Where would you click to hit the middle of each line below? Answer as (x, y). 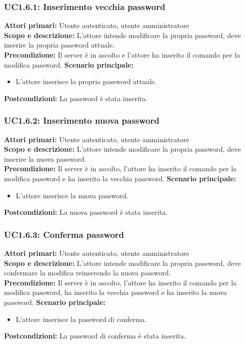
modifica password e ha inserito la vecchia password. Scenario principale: (120, 178)
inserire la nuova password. (45, 158)
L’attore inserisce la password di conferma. (81, 319)
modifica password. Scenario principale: (69, 64)
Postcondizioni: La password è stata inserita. (76, 98)
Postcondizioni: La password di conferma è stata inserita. (95, 336)
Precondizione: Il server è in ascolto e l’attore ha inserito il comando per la (122, 55)
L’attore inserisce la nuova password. (72, 195)
